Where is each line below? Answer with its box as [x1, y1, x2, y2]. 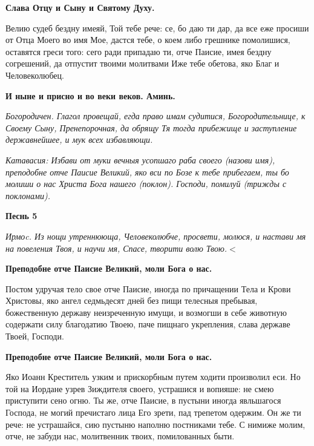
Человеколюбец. [5, 68, 64, 81]
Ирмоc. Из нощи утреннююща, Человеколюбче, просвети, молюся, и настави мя [5, 229, 306, 242]
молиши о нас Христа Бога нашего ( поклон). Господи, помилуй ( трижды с [5, 177, 287, 190]
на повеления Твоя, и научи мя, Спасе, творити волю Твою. [5, 241, 227, 254]
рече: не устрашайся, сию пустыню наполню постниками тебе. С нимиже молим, [5, 418, 306, 430]
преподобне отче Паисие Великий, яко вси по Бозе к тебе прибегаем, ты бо [5, 165, 289, 178]
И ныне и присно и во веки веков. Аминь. [5, 89, 175, 102]
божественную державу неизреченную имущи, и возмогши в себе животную [5, 306, 287, 318]
